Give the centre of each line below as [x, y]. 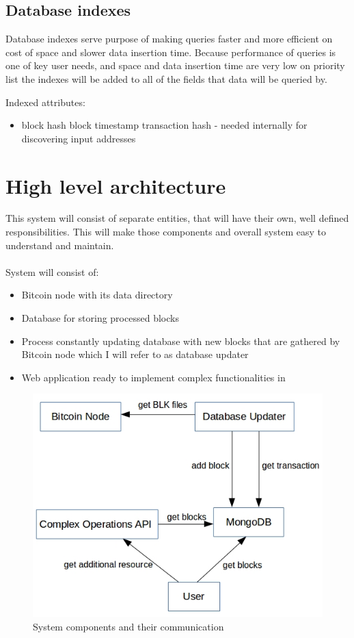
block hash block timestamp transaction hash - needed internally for [164, 125]
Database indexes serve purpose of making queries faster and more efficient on [169, 39]
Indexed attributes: [45, 102]
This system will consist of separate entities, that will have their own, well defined [177, 218]
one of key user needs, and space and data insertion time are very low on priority [175, 65]
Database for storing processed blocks [100, 318]
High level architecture [116, 185]
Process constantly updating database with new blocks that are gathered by [181, 341]
